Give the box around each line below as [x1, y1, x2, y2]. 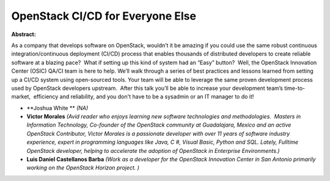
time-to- [284, 84, 306, 92]
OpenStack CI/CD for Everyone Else [11, 9, 197, 23]
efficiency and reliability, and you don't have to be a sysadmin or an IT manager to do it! [33, 93, 254, 100]
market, [11, 93, 31, 100]
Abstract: [11, 31, 36, 38]
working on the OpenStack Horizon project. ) [26, 164, 140, 171]
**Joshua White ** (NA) [26, 104, 89, 111]
